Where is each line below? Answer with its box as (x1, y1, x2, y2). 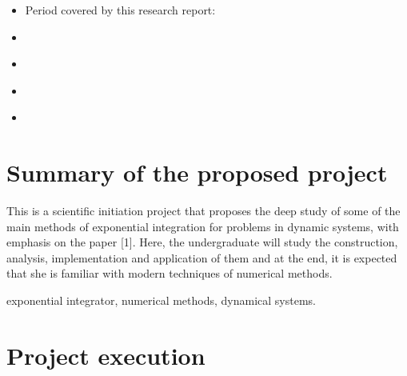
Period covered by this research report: (25, 2, 216, 18)
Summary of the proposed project (6, 156, 388, 189)
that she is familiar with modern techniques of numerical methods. (6, 265, 333, 282)
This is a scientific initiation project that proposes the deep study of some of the (6, 202, 401, 219)
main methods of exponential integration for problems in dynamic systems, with (6, 218, 399, 234)
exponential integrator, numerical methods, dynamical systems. (6, 292, 316, 309)
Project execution (6, 338, 205, 371)
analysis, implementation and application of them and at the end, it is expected (6, 249, 397, 266)
